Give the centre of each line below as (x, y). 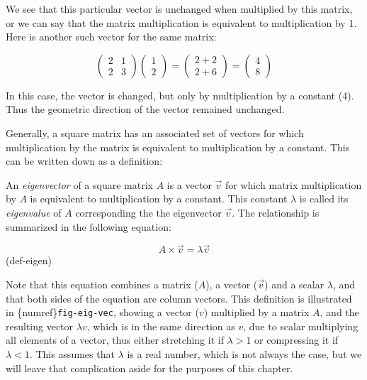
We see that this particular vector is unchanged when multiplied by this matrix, (179, 9)
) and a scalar (294, 284)
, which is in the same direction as (161, 326)
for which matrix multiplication (294, 184)
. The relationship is (276, 212)
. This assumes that (72, 353)
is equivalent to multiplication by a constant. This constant (159, 199)
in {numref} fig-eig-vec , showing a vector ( (102, 312)
